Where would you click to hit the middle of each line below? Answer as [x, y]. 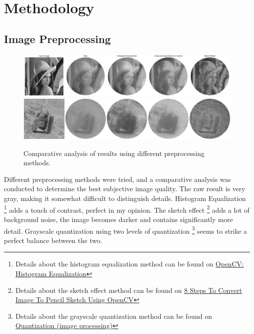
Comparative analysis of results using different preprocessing [114, 153]
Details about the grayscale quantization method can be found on [114, 316]
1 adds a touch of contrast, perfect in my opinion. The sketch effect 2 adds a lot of [127, 209]
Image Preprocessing [57, 38]
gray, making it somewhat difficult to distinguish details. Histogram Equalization [125, 198]
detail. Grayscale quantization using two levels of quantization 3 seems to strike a [126, 230]
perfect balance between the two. [53, 240]
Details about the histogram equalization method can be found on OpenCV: [129, 264]
